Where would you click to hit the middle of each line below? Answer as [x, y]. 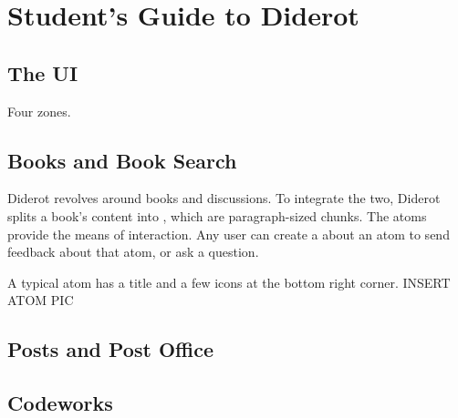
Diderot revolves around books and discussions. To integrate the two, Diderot [224, 198]
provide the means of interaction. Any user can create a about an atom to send [229, 234]
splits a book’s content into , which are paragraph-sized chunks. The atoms [217, 215]
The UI [43, 72]
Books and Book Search [122, 160]
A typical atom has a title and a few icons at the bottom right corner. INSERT [229, 282]
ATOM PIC [41, 300]
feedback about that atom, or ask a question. [133, 252]
